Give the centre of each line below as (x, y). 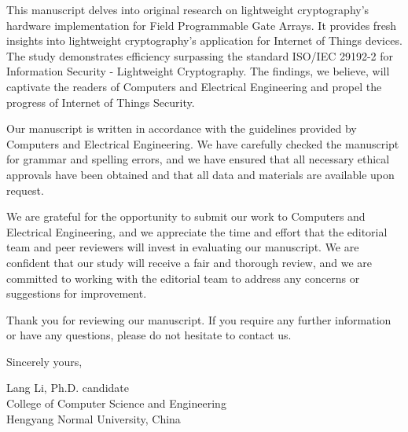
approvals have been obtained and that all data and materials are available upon (200, 174)
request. (25, 190)
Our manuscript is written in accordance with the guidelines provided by (182, 128)
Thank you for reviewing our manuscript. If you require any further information (199, 319)
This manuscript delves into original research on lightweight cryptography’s (188, 9)
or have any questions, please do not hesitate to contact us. (149, 335)
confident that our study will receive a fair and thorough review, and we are (189, 262)
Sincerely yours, (44, 361)
